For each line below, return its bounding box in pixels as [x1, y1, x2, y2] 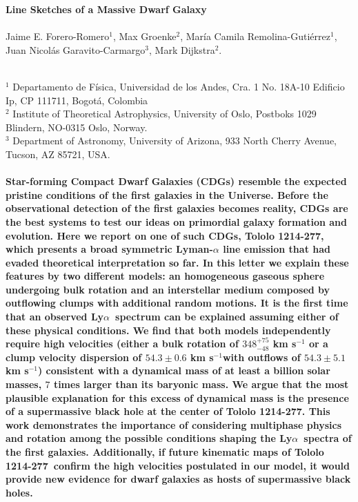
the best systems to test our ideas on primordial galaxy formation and [6, 214, 348, 229]
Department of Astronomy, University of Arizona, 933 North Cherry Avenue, [12, 133, 337, 148]
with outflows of [222, 349, 301, 364]
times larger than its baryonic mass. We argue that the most [53, 377, 349, 392]
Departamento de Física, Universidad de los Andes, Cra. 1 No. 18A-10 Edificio [12, 79, 345, 93]
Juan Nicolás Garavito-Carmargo [6, 42, 146, 57]
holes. [6, 485, 33, 499]
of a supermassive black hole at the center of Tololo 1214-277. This [6, 404, 330, 418]
